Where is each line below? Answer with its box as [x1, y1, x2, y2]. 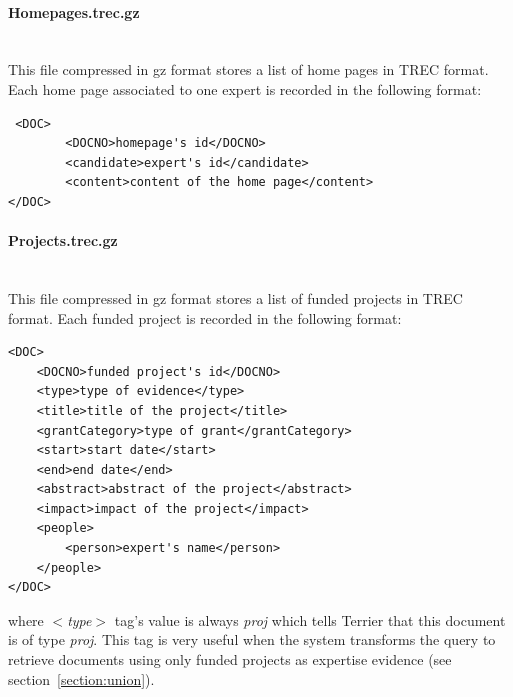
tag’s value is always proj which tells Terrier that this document [114, 609, 506, 630]
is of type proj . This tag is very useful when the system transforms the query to [8, 629, 496, 650]
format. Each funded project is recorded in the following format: [8, 307, 402, 328]
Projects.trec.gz [8, 230, 118, 251]
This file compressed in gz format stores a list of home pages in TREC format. [8, 59, 489, 80]
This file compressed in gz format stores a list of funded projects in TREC [8, 287, 463, 308]
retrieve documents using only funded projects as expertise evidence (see [8, 649, 452, 670]
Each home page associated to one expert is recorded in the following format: [8, 78, 482, 99]
